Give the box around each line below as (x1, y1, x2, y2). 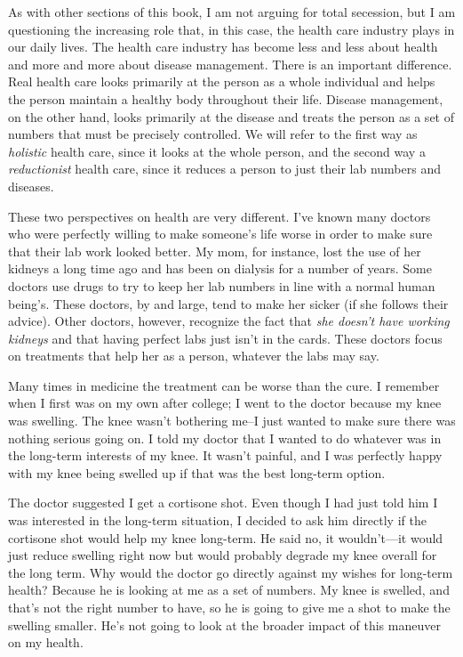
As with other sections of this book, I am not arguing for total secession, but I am (8, 3, 456, 20)
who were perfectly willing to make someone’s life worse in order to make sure (8, 224, 433, 243)
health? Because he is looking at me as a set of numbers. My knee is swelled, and (8, 580, 450, 599)
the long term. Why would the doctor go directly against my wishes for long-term (8, 563, 453, 581)
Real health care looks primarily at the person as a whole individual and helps (8, 72, 435, 91)
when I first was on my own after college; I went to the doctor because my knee (8, 393, 442, 412)
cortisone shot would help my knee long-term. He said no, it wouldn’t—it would (8, 528, 443, 547)
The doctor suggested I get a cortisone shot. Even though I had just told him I (8, 493, 438, 512)
